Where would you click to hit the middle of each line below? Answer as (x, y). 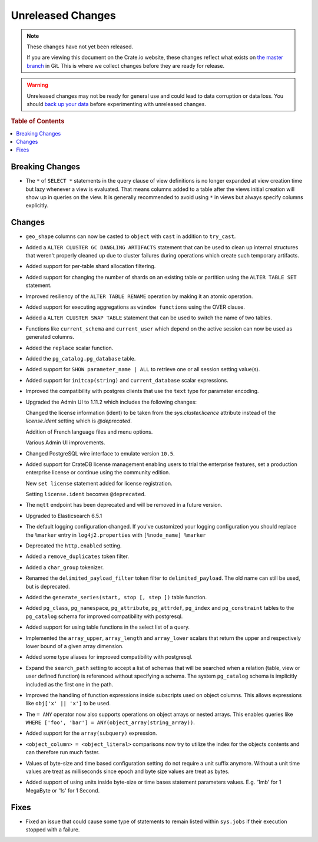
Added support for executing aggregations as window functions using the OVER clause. (135, 307)
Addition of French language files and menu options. (89, 432)
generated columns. (50, 337)
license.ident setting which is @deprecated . (79, 421)
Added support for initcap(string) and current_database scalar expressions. (127, 380)
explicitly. (37, 206)
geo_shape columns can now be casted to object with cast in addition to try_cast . (131, 236)
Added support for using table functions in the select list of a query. (108, 627)
